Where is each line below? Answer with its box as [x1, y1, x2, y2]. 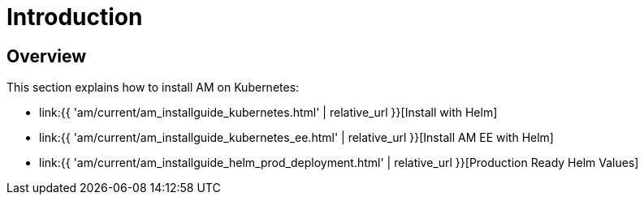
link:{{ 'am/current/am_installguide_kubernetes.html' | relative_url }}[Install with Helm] [39, 105, 498, 120]
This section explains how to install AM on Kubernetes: [6, 80, 300, 95]
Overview [6, 45, 87, 66]
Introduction [6, 3, 143, 31]
